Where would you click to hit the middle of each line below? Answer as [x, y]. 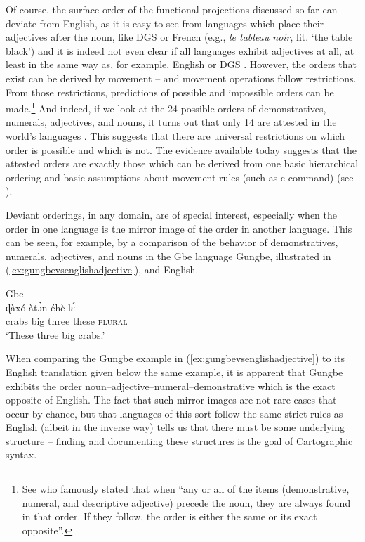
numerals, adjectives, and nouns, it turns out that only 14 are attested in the [171, 122]
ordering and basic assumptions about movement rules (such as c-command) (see [180, 177]
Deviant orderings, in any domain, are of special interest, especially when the [171, 214]
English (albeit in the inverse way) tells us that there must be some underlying [175, 427]
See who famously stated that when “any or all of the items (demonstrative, [186, 489]
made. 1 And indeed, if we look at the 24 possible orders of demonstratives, [166, 107]
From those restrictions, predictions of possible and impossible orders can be [170, 92]
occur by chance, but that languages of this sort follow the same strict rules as [174, 413]
